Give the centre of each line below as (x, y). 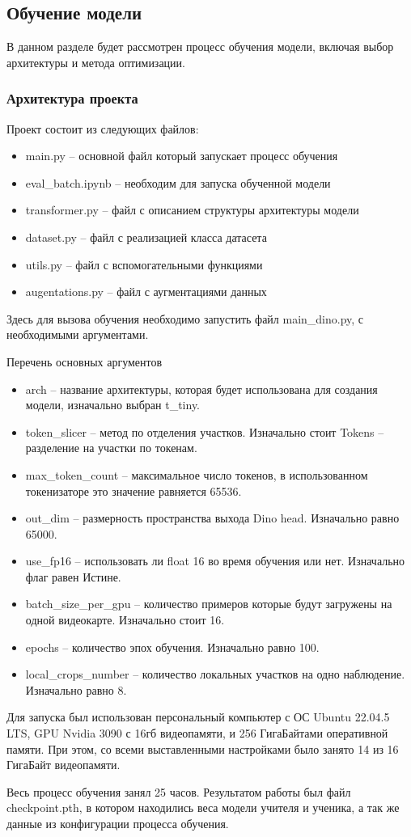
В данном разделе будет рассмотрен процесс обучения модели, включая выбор (200, 46)
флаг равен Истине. (73, 576)
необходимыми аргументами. (78, 334)
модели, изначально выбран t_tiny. (112, 405)
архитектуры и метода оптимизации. (96, 62)
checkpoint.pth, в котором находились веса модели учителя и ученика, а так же (203, 807)
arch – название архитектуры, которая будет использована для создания (201, 389)
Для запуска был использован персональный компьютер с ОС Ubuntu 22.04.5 (198, 717)
